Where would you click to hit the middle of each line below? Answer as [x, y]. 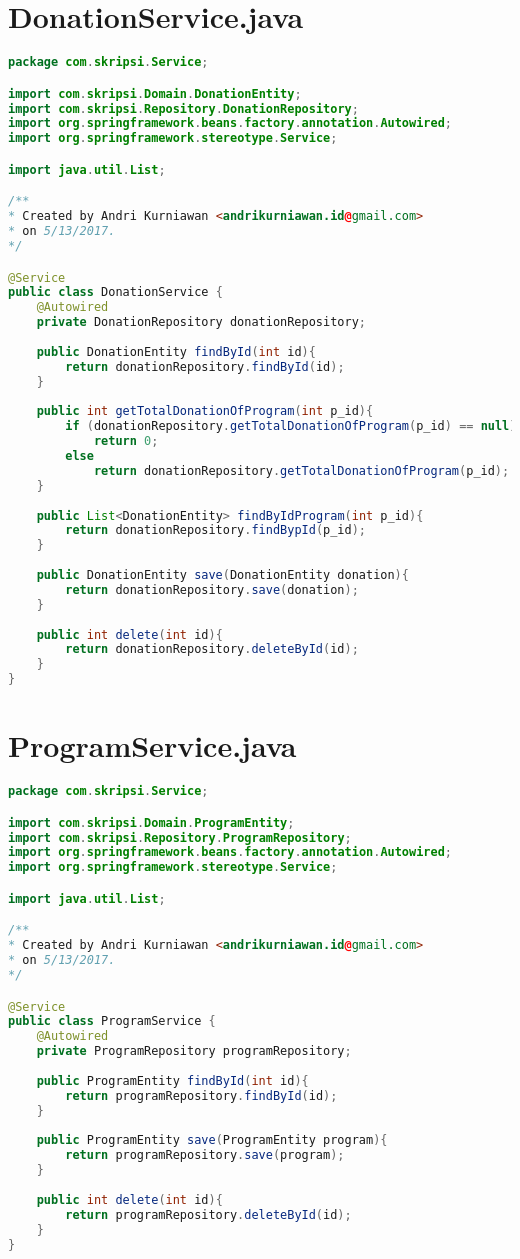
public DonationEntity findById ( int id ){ [176, 351]
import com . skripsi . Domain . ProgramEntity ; [151, 822]
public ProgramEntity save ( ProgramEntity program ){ [212, 1140]
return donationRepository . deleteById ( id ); [212, 649]
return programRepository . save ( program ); [205, 1155]
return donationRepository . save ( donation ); [212, 589]
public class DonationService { [115, 292]
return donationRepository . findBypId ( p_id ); [216, 530]
